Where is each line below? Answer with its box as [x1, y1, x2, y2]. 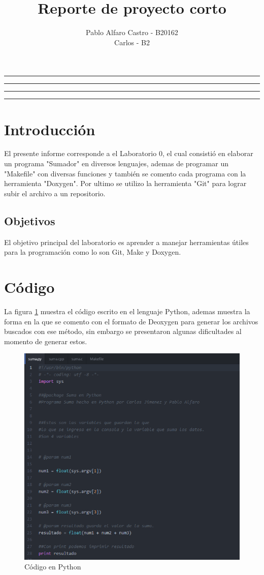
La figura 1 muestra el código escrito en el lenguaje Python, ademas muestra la [4, 306, 250, 316]
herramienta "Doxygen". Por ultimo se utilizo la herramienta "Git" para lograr [4, 178, 247, 189]
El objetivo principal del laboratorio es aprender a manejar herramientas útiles [4, 236, 249, 247]
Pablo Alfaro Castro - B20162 [86, 27, 178, 38]
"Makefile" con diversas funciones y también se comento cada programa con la [4, 168, 246, 178]
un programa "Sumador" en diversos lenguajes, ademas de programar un [4, 158, 228, 169]
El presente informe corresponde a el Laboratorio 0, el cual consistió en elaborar [4, 148, 253, 159]
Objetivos [4, 213, 55, 228]
